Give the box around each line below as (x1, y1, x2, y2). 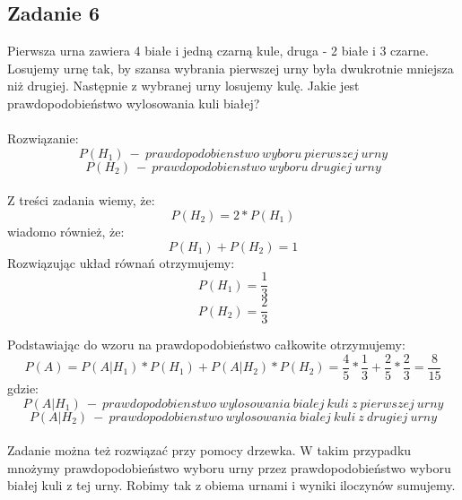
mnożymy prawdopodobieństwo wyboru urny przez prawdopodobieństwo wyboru (7, 458, 451, 477)
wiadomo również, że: (7, 221, 125, 240)
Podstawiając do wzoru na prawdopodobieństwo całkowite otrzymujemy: (7, 335, 405, 354)
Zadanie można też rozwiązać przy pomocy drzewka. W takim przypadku (7, 441, 412, 460)
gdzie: (7, 378, 39, 397)
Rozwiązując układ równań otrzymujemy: (7, 253, 235, 272)
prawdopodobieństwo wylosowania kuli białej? (7, 93, 260, 112)
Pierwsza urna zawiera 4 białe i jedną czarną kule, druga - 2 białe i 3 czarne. (7, 41, 429, 60)
